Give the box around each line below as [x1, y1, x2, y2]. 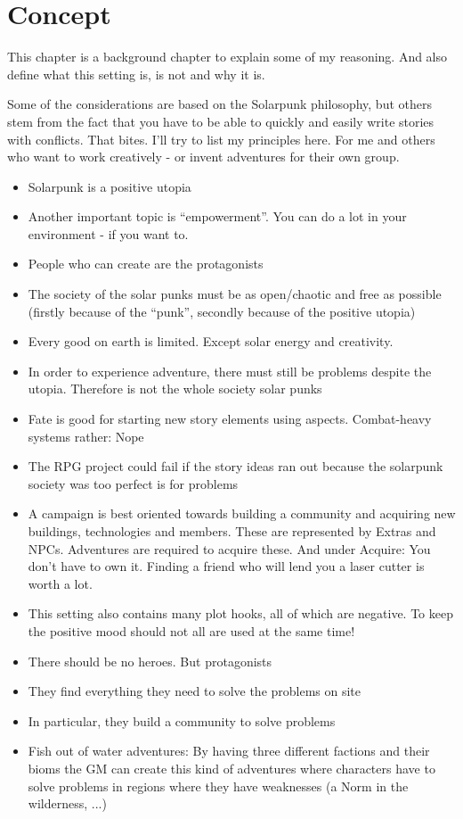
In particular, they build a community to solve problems [28, 711, 336, 730]
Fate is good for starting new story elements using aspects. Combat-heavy [28, 409, 432, 428]
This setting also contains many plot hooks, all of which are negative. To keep [28, 604, 453, 623]
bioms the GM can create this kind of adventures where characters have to [28, 758, 435, 777]
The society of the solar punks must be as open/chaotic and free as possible [28, 285, 442, 303]
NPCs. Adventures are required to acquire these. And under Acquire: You [28, 539, 431, 558]
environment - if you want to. [28, 224, 189, 243]
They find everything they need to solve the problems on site [28, 682, 361, 700]
